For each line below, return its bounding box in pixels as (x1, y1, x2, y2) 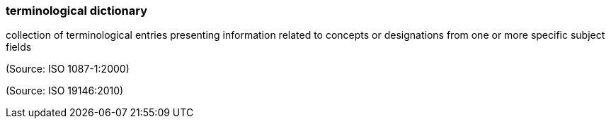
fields (6, 41, 32, 54)
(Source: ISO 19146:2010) (6, 85, 124, 97)
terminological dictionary (6, 4, 148, 18)
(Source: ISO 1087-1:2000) (6, 63, 130, 75)
